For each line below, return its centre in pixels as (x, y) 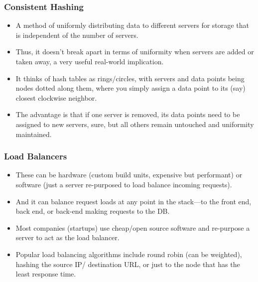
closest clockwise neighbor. (56, 97)
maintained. (34, 134)
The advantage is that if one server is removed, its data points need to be (128, 114)
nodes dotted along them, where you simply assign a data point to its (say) (130, 88)
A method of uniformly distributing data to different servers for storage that (132, 25)
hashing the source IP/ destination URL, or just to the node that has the (128, 264)
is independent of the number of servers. (77, 35)
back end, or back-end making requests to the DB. (93, 211)
